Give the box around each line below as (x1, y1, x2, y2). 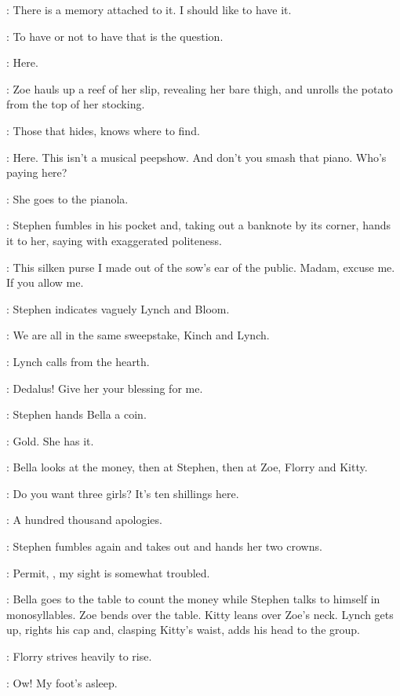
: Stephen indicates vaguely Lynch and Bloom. (6, 300, 230, 317)
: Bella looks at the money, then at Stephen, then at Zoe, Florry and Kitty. (6, 459, 368, 475)
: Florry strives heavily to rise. (6, 648, 152, 665)
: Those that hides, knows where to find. (6, 122, 200, 138)
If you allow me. (6, 274, 84, 291)
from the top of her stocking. (6, 96, 145, 112)
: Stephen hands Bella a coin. (6, 406, 147, 423)
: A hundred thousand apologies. (6, 511, 162, 528)
